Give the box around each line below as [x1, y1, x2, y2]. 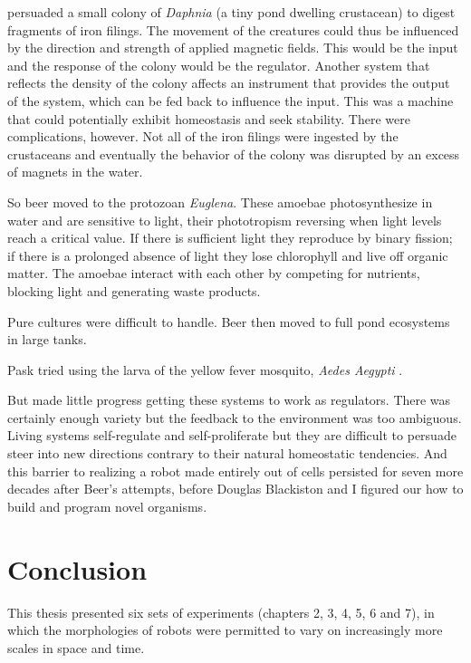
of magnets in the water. [7, 162, 143, 181]
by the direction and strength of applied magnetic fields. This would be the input [7, 38, 458, 57]
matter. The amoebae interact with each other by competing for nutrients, [7, 264, 420, 283]
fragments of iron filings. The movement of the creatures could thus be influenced [7, 20, 459, 39]
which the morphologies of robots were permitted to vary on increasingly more [7, 620, 443, 639]
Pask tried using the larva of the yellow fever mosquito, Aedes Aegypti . [7, 360, 403, 379]
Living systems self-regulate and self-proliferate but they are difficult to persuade [7, 426, 457, 445]
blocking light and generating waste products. [7, 281, 261, 300]
